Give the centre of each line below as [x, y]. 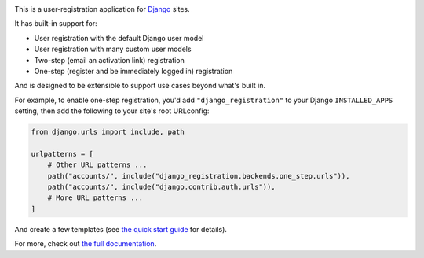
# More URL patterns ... [95, 198]
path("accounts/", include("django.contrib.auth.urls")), [161, 187]
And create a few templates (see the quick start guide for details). [121, 229]
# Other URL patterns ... [97, 165]
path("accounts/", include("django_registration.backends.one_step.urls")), [199, 176]
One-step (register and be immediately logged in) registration [133, 71]
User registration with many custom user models [113, 49]
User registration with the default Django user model [119, 38]
